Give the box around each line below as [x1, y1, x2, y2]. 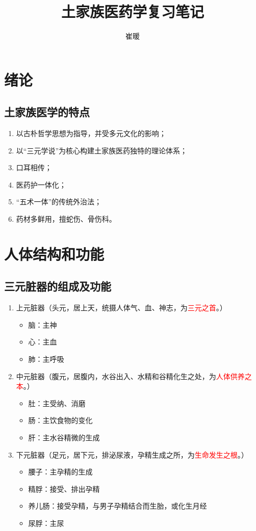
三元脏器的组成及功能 [4, 278, 111, 294]
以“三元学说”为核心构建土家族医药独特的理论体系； [16, 145, 188, 155]
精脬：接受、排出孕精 [28, 483, 100, 494]
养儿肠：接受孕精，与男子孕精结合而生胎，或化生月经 [28, 500, 207, 511]
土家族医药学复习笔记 [61, 1, 204, 22]
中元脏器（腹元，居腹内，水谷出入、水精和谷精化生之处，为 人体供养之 [16, 370, 252, 381]
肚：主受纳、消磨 [28, 397, 86, 408]
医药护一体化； [16, 179, 66, 190]
